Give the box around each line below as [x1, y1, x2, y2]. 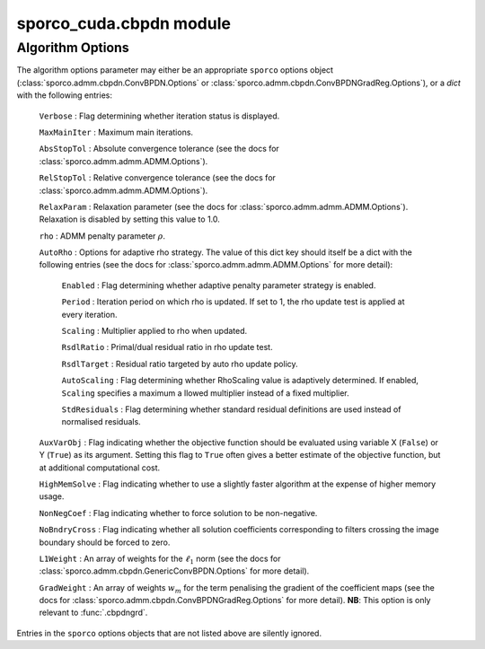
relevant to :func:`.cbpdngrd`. [39, 607, 148, 618]
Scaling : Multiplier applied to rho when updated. [61, 326, 248, 337]
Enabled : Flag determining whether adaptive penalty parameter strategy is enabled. [61, 279, 376, 291]
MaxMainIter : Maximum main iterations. [39, 127, 193, 137]
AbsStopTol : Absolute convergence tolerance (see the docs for [39, 144, 280, 154]
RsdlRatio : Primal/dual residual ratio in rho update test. [61, 342, 273, 353]
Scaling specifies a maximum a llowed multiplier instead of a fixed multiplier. [61, 387, 349, 399]
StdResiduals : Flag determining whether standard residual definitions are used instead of [61, 404, 401, 415]
